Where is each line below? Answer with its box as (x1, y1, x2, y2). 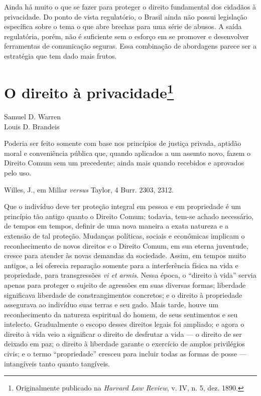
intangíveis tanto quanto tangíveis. (4, 358, 110, 368)
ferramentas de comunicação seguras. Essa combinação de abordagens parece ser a (4, 41, 256, 51)
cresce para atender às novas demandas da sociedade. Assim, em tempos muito (4, 250, 246, 261)
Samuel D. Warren (4, 111, 61, 122)
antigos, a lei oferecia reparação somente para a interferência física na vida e (4, 260, 238, 270)
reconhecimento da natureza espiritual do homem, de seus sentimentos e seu (4, 309, 238, 319)
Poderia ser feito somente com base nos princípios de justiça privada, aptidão (4, 138, 241, 148)
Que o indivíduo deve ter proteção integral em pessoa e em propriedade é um (4, 201, 241, 212)
